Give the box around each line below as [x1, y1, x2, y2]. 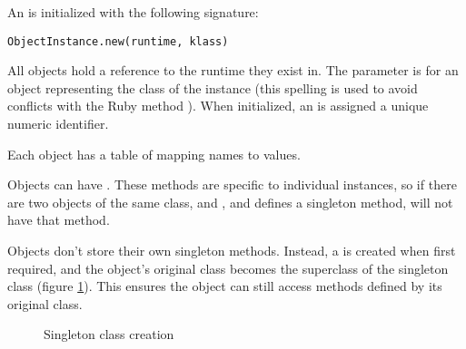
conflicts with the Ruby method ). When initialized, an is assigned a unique [7, 96, 429, 115]
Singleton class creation [44, 325, 174, 344]
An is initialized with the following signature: [7, 3, 259, 21]
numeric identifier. [7, 114, 109, 133]
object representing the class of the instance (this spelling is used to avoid [7, 78, 418, 97]
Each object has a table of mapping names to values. [7, 144, 301, 163]
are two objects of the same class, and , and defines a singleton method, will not [7, 192, 453, 211]
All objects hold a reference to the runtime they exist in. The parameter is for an [7, 61, 459, 80]
